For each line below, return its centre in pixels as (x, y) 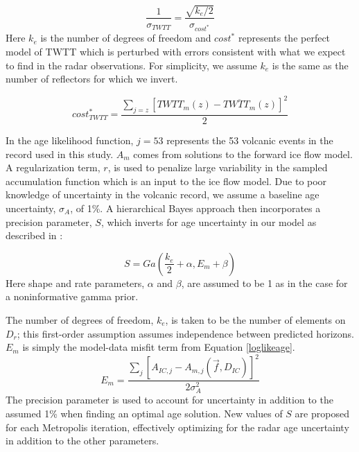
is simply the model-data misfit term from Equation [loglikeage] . (159, 347)
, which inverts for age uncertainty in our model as (209, 221)
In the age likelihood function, (70, 140)
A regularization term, (53, 167)
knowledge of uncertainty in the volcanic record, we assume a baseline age (163, 194)
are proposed (322, 413)
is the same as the (310, 65)
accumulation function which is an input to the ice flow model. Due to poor (166, 181)
